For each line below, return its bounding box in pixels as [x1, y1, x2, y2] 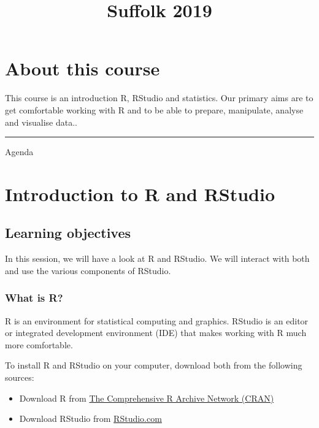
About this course [5, 56, 160, 81]
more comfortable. [5, 338, 73, 351]
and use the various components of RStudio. [5, 264, 171, 277]
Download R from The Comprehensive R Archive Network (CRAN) [19, 391, 274, 404]
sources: [5, 371, 34, 384]
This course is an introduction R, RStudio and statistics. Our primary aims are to [5, 91, 313, 104]
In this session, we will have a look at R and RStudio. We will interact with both [5, 252, 310, 265]
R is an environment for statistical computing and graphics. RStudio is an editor [5, 314, 309, 327]
